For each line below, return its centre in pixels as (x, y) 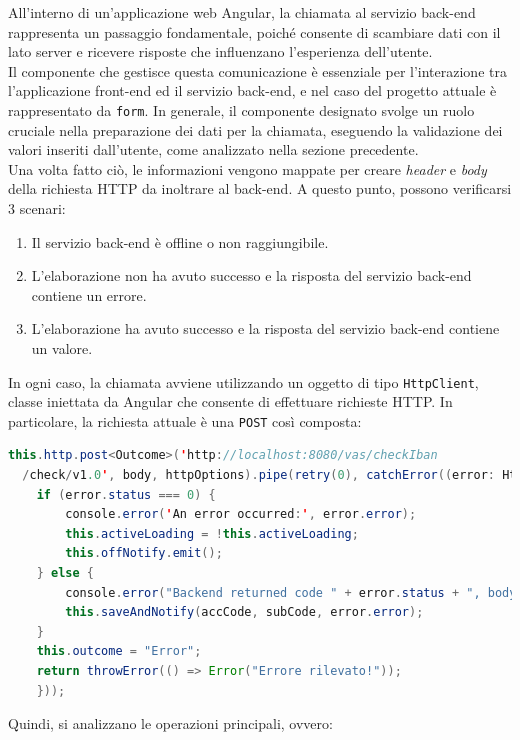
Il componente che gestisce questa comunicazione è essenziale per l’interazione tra (257, 70)
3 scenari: (37, 208)
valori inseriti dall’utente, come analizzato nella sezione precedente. (213, 149)
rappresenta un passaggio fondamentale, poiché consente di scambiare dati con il (254, 31)
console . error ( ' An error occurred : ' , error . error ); (241, 514)
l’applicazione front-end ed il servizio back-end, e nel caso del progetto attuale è (252, 90)
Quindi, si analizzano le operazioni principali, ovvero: (170, 723)
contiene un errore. (89, 294)
